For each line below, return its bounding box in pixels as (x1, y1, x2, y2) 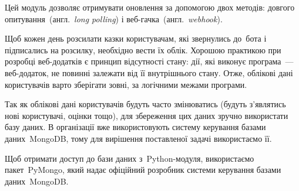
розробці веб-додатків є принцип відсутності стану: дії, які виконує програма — (5, 55, 294, 67)
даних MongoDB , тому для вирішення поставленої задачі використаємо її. (5, 132, 272, 144)
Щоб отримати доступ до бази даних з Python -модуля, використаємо (5, 152, 254, 164)
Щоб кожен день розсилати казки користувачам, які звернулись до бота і (5, 32, 267, 45)
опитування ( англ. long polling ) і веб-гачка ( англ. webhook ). (5, 12, 223, 25)
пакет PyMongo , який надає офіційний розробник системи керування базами (5, 163, 281, 176)
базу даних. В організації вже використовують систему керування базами (5, 121, 266, 133)
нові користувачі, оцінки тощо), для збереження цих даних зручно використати (5, 109, 288, 121)
